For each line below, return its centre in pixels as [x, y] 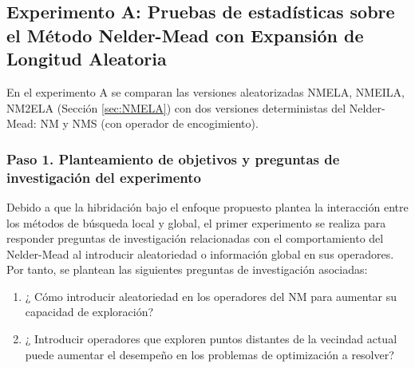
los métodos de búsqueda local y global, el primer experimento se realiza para [196, 222]
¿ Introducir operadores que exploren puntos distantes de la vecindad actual [211, 339]
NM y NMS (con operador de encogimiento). [149, 123]
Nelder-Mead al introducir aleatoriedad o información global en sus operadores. [200, 253]
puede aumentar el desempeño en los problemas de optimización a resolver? [209, 354]
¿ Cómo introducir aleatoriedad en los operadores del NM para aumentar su [211, 296]
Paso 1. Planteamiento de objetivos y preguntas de [173, 158]
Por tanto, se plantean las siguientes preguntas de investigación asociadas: [187, 269]
